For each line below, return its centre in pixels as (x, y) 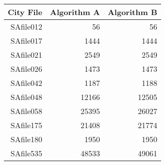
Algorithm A (75, 12)
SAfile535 (26, 153)
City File (25, 12)
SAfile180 (26, 139)
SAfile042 (26, 83)
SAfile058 (26, 111)
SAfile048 (26, 97)
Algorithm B (132, 12)
